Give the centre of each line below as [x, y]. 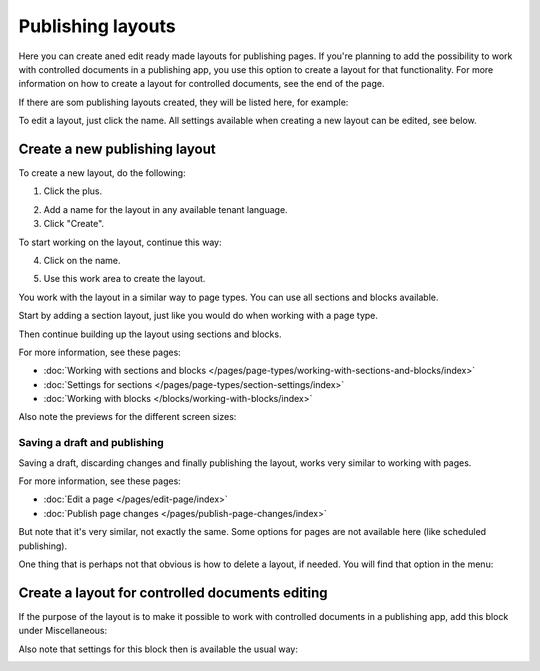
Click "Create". [74, 224]
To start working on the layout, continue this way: [120, 242]
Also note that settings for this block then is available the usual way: [158, 649]
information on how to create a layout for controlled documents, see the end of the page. [201, 84]
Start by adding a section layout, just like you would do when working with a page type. [198, 316]
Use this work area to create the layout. [124, 279]
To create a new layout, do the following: [102, 173]
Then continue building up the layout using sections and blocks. [150, 334]
